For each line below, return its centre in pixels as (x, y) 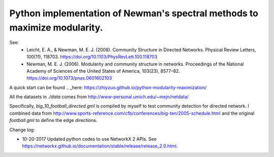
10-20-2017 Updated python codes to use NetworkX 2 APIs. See (89, 139)
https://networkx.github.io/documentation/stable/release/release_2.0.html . (100, 146)
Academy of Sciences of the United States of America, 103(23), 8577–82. (103, 71)
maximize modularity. (56, 27)
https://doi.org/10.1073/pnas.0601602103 (69, 78)
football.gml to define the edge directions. (53, 120)
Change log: (22, 130)
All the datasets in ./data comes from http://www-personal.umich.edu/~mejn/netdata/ (99, 97)
